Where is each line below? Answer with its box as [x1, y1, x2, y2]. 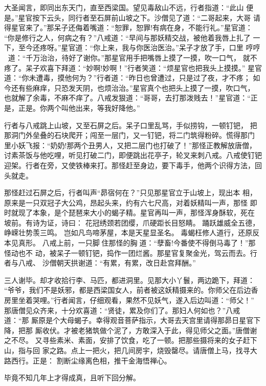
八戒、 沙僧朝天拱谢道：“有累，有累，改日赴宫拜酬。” [18, 257, 196, 268]
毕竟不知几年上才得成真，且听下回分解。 [4, 372, 140, 383]
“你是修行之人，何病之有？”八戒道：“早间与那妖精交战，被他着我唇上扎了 [4, 32, 251, 43]
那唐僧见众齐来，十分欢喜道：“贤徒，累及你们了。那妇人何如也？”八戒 [4, 304, 240, 315]
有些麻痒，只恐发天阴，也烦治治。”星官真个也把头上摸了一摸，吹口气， [18, 82, 255, 93]
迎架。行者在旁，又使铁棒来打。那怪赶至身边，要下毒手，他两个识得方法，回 [4, 159, 262, 170]
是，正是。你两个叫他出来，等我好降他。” [4, 102, 140, 113]
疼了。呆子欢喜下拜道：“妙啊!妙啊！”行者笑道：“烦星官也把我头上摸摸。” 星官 [4, 62, 262, 73]
